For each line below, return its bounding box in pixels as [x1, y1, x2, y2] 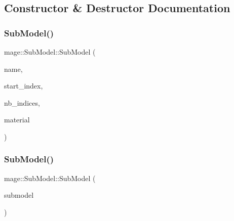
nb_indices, [4, 97, 40, 108]
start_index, [4, 80, 43, 91]
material [4, 114, 30, 125]
